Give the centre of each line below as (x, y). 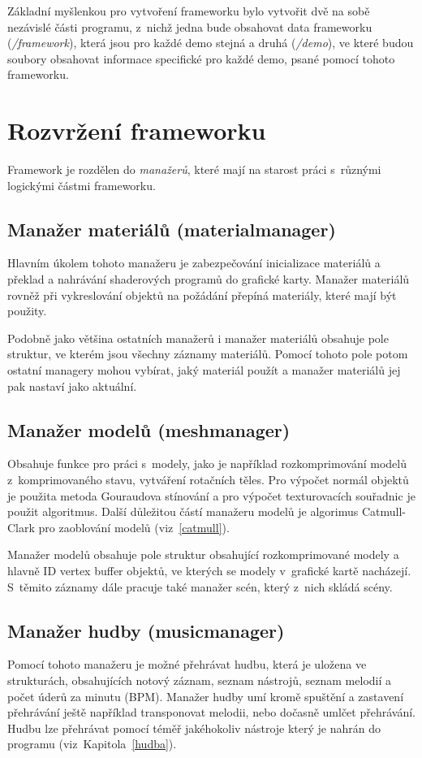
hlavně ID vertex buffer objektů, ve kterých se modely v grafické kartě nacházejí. (209, 570)
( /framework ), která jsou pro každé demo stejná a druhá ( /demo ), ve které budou (211, 43)
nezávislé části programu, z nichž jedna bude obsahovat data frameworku (190, 26)
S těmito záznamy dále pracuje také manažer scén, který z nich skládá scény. (200, 586)
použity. (27, 311)
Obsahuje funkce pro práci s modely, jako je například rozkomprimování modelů (207, 463)
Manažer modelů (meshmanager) (149, 429)
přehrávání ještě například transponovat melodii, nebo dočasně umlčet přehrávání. (211, 712)
